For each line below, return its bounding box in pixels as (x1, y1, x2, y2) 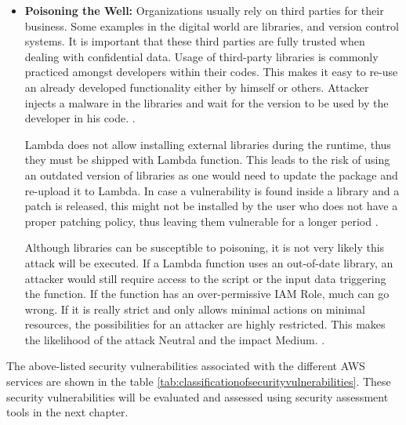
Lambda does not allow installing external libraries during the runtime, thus (24, 136, 391, 152)
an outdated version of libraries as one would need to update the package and (24, 166, 398, 183)
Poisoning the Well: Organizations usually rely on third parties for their (24, 2, 384, 18)
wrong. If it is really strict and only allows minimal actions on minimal (24, 300, 365, 317)
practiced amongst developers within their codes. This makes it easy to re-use (24, 64, 398, 80)
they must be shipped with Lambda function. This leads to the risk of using (24, 151, 390, 168)
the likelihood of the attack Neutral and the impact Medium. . (24, 331, 325, 347)
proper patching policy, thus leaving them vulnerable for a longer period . (24, 212, 379, 229)
